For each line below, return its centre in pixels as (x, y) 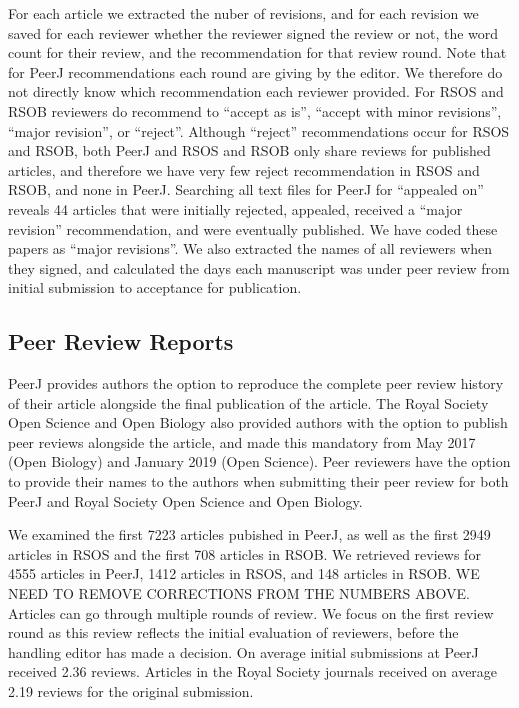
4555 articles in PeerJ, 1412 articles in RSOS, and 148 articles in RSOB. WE (244, 573)
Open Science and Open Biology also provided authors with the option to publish (258, 422)
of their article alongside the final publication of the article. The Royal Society (248, 402)
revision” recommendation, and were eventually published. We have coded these (253, 228)
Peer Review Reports (121, 341)
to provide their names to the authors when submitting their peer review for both (258, 481)
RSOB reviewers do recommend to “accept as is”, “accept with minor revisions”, (255, 110)
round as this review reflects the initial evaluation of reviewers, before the (233, 632)
